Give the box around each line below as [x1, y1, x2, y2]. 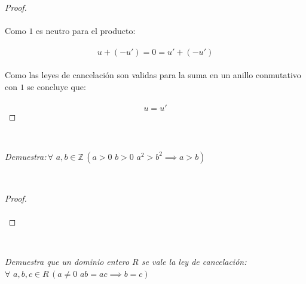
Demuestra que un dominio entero [5, 255, 130, 267]
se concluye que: [27, 80, 86, 92]
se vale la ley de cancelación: [141, 255, 247, 267]
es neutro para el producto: [36, 24, 136, 37]
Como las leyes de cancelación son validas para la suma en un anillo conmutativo [5, 68, 301, 81]
